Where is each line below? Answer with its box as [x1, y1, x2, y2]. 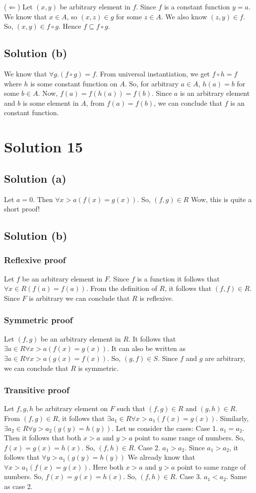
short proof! [4, 204, 40, 214]
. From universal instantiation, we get [95, 68, 210, 78]
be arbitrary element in [60, 1, 130, 11]
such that [117, 403, 145, 414]
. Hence [59, 21, 81, 31]
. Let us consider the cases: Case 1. [112, 423, 218, 433]
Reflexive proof [4, 254, 66, 266]
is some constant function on [30, 78, 118, 88]
